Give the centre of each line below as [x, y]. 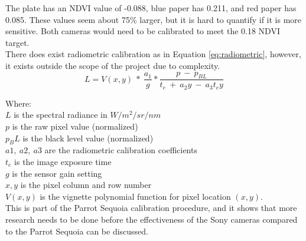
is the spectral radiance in [61, 115]
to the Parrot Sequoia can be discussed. [77, 231]
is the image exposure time [63, 162]
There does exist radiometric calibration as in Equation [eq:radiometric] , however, [153, 54]
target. [17, 42]
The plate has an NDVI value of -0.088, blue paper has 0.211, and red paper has [151, 8]
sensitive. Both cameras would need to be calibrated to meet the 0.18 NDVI [143, 31]
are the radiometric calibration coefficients [121, 150]
